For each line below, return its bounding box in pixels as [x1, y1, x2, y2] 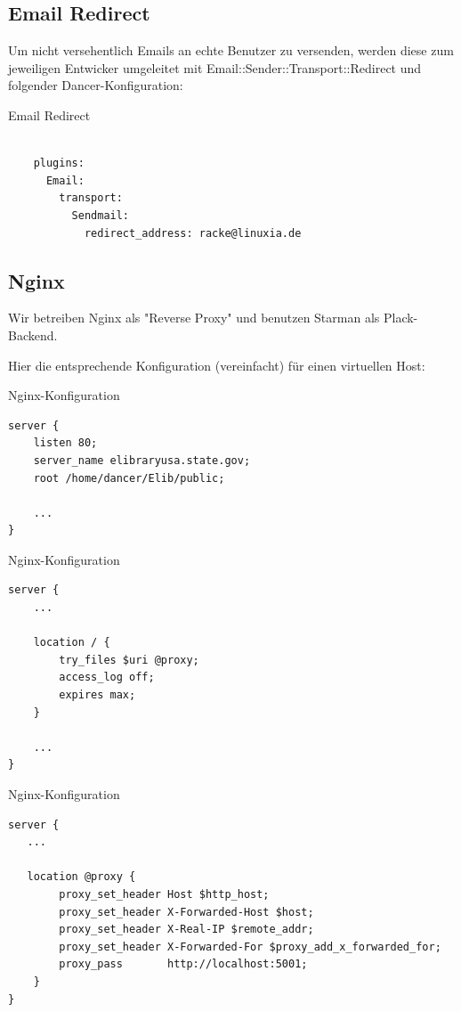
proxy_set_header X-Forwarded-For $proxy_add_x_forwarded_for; [59, 940, 441, 953]
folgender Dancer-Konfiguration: [8, 76, 183, 94]
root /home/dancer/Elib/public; [33, 471, 225, 485]
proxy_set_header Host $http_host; [59, 887, 270, 901]
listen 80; [33, 437, 98, 450]
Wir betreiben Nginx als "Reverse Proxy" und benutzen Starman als [8, 308, 380, 327]
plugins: [33, 157, 85, 170]
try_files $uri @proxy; [59, 653, 199, 666]
